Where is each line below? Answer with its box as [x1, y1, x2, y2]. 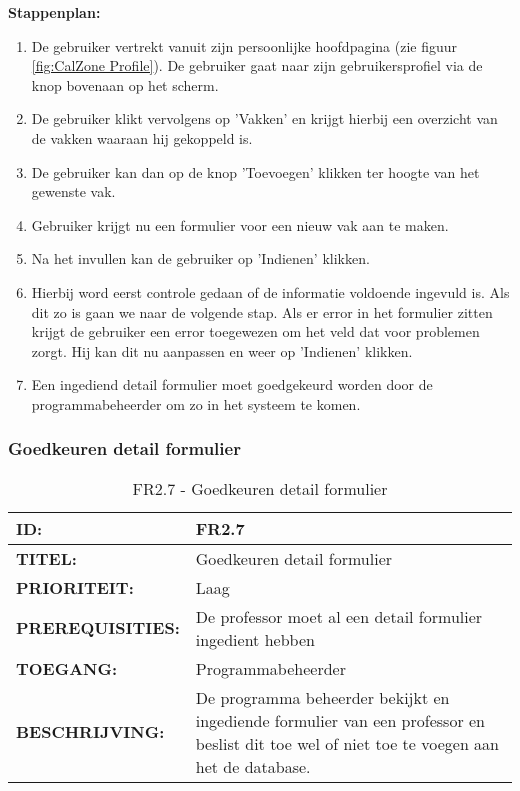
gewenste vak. [31, 181, 116, 202]
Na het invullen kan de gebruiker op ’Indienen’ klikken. [31, 248, 370, 269]
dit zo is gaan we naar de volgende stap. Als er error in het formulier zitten [31, 301, 493, 322]
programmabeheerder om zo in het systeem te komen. [31, 393, 361, 414]
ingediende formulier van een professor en [195, 708, 485, 732]
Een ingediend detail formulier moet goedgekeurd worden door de [31, 374, 433, 395]
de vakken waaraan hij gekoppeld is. [31, 127, 253, 148]
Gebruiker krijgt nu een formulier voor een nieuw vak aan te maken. [31, 214, 449, 235]
